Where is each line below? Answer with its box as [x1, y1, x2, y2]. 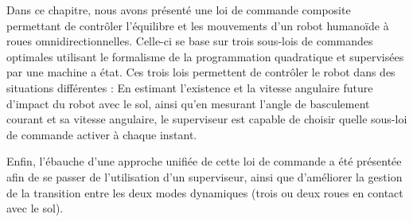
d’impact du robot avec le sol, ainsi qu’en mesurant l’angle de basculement [6, 95, 370, 111]
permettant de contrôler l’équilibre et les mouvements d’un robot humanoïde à [6, 17, 389, 33]
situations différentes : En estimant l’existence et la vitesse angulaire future [6, 79, 373, 95]
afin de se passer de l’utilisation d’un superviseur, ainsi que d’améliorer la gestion [6, 168, 403, 185]
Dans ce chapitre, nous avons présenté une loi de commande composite [6, 2, 351, 18]
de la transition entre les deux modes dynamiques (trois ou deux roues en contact [6, 184, 403, 201]
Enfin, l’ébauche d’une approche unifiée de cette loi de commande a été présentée [6, 153, 402, 169]
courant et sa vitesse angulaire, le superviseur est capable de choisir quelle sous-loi [6, 111, 407, 127]
